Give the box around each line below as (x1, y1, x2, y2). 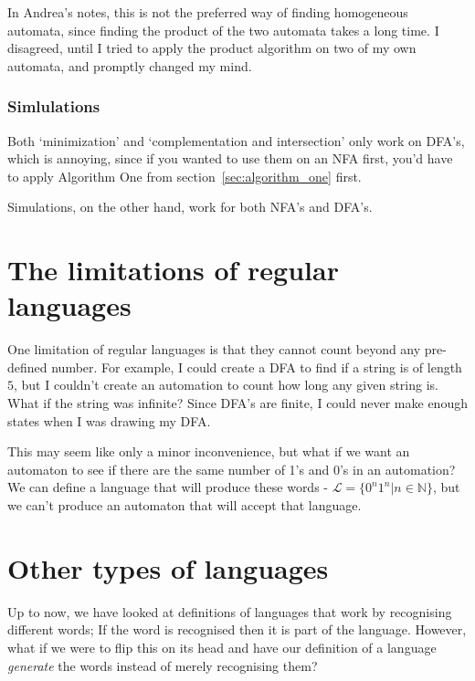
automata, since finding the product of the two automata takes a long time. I (7, 20, 439, 39)
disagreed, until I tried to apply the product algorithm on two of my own (7, 38, 417, 58)
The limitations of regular (7, 251, 339, 288)
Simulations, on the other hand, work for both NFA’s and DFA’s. (7, 197, 373, 216)
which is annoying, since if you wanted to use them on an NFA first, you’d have (7, 149, 453, 168)
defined (7, 357, 47, 376)
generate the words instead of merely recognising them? (7, 655, 318, 675)
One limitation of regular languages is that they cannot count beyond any (7, 340, 421, 359)
